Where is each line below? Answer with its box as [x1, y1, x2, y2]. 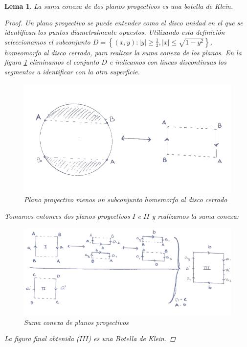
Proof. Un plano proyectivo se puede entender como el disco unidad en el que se [4, 17, 243, 27]
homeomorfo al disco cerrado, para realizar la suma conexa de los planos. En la [4, 47, 242, 57]
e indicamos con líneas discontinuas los [109, 57, 226, 67]
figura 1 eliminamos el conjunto [4, 57, 99, 67]
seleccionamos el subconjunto [4, 36, 90, 46]
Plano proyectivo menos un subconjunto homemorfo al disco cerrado [24, 194, 227, 205]
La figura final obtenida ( [4, 333, 79, 344]
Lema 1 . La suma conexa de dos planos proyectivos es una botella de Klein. [4, 1, 233, 11]
